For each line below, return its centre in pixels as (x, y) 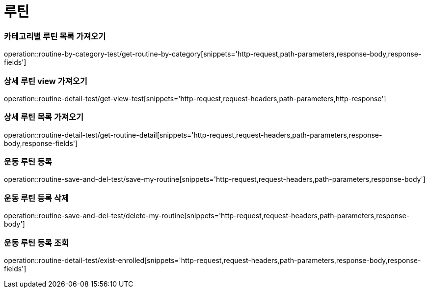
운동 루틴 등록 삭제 (37, 198)
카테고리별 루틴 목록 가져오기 (55, 36)
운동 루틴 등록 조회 (37, 243)
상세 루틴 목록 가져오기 (44, 117)
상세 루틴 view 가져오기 (46, 81)
